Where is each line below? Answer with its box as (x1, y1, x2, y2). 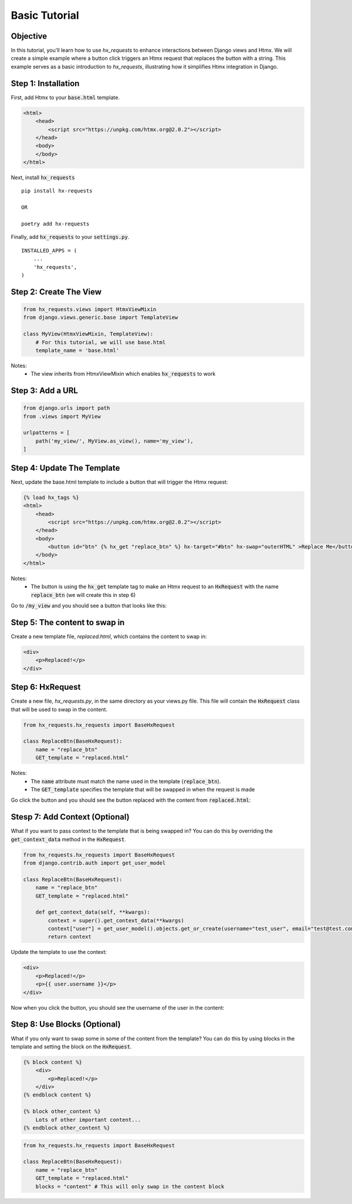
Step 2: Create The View (11, 286, 102, 296)
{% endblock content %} (23, 1092, 92, 1098)
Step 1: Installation (11, 78, 80, 88)
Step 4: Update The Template (11, 463, 120, 473)
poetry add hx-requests (21, 221, 90, 227)
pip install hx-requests (21, 188, 93, 194)
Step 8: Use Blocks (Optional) (11, 1019, 121, 1030)
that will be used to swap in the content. (11, 706, 108, 713)
